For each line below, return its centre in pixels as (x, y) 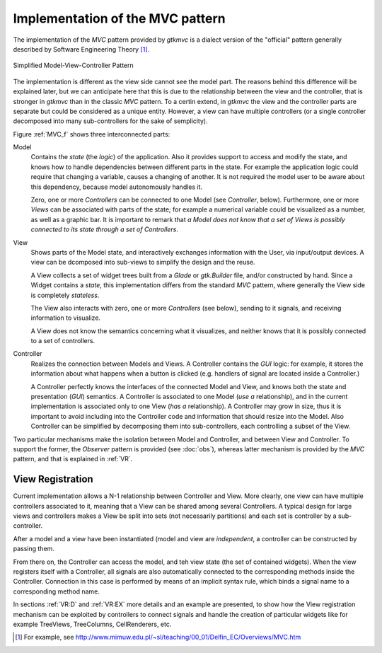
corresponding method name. (57, 591)
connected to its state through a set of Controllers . (104, 229)
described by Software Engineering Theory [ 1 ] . (81, 49)
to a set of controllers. (63, 341)
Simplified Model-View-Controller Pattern (73, 65)
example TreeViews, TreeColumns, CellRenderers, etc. (92, 624)
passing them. (34, 549)
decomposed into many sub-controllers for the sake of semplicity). (110, 121)
